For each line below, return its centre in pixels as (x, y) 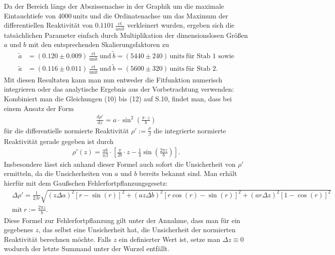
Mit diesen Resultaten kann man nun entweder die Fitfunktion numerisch (113, 79)
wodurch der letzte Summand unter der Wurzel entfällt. (87, 248)
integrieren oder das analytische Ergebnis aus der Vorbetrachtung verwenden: (119, 89)
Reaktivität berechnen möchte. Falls (58, 239)
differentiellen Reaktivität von (49, 25)
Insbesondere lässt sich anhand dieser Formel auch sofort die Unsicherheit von (120, 164)
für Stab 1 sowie (210, 56)
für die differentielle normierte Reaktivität (67, 130)
